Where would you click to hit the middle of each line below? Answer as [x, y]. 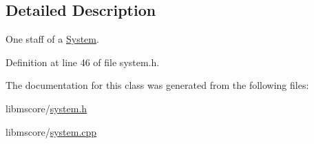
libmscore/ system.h [46, 108]
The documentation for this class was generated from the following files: [157, 85]
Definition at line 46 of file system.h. [83, 62]
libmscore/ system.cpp [51, 131]
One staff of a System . [52, 39]
